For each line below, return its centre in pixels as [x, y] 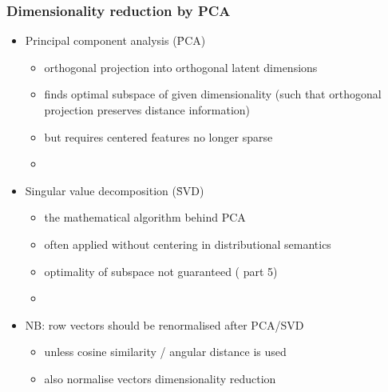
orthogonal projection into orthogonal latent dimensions [181, 67]
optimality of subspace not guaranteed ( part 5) [161, 271]
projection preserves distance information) [147, 110]
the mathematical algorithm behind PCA [145, 217]
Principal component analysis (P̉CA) [115, 40]
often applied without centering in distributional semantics [188, 244]
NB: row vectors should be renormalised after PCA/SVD [164, 324]
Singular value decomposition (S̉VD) [115, 190]
